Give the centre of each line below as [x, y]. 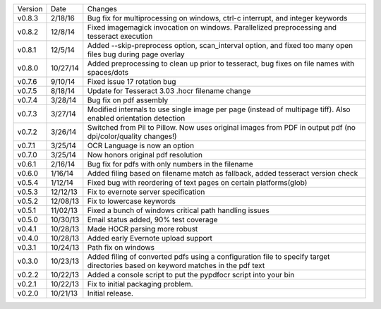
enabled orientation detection [136, 118]
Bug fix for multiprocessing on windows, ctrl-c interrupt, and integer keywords [217, 18]
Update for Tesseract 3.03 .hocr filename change [169, 91]
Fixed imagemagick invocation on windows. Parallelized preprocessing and [212, 27]
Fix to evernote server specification [146, 192]
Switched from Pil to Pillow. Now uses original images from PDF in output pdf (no [222, 127]
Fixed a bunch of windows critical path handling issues [178, 210]
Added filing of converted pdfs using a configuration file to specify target [208, 256]
